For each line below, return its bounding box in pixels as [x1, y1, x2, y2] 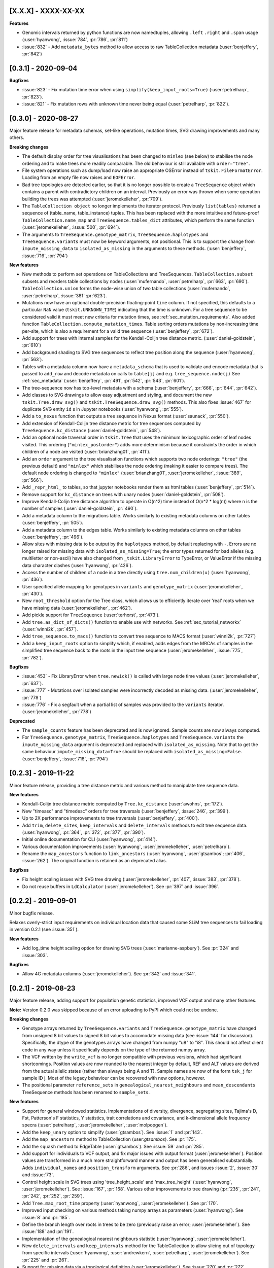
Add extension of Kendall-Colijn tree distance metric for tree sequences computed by [22, 420, 201, 426]
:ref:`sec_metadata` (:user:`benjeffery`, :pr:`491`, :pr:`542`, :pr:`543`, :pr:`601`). [22, 378, 185, 384]
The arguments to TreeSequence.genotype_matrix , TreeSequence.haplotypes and [22, 231, 209, 237]
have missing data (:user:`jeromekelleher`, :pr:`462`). [22, 605, 132, 611]
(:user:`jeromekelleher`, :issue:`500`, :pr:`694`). [22, 224, 121, 230]
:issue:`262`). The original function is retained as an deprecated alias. [22, 858, 167, 864]
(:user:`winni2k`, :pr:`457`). [22, 626, 78, 632]
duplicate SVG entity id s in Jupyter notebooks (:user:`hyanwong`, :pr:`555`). [22, 406, 183, 412]
